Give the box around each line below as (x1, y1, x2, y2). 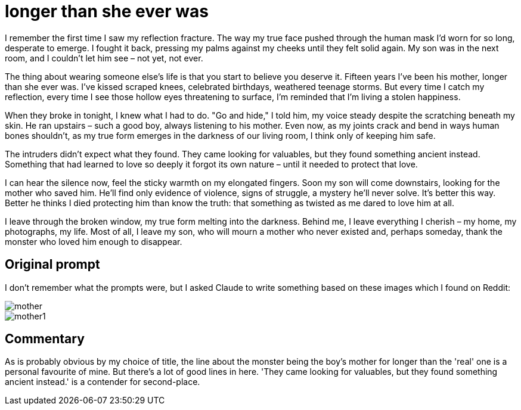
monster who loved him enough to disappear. (5, 236, 182, 247)
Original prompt (5, 257, 100, 272)
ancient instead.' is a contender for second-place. (5, 377, 200, 387)
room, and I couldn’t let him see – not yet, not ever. (5, 52, 203, 63)
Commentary (5, 331, 85, 347)
